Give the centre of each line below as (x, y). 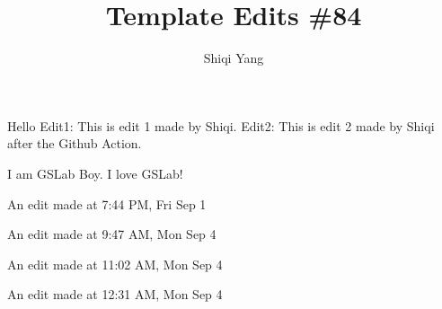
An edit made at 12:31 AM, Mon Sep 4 (115, 294)
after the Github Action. (75, 143)
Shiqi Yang (234, 58)
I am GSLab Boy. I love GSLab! (95, 173)
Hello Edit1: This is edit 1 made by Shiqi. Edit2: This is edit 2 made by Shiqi (221, 125)
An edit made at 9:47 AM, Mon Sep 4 (112, 234)
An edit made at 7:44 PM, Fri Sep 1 (107, 203)
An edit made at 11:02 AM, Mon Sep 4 (115, 264)
